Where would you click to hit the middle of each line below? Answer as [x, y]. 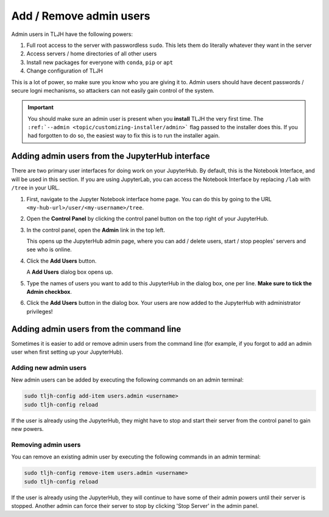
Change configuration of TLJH [65, 71]
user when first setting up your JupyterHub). [67, 352]
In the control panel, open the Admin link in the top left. [96, 230]
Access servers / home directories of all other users [92, 54]
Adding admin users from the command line [96, 329]
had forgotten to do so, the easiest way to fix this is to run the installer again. [124, 136]
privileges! [40, 312]
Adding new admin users [49, 368]
